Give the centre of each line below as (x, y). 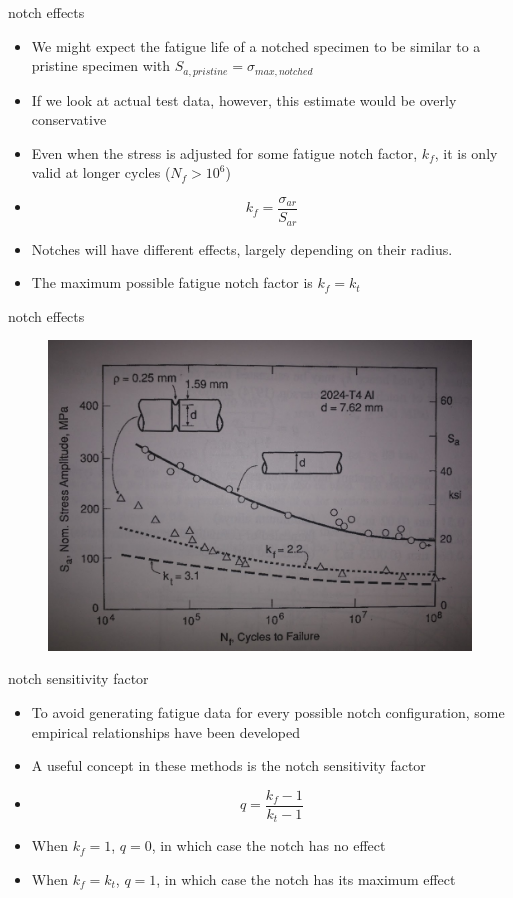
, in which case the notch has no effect (268, 845)
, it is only (466, 152)
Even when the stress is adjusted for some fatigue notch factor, (224, 152)
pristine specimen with (101, 65)
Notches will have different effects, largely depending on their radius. (242, 248)
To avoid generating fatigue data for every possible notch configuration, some (268, 712)
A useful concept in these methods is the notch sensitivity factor (228, 765)
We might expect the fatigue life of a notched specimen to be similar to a (256, 45)
